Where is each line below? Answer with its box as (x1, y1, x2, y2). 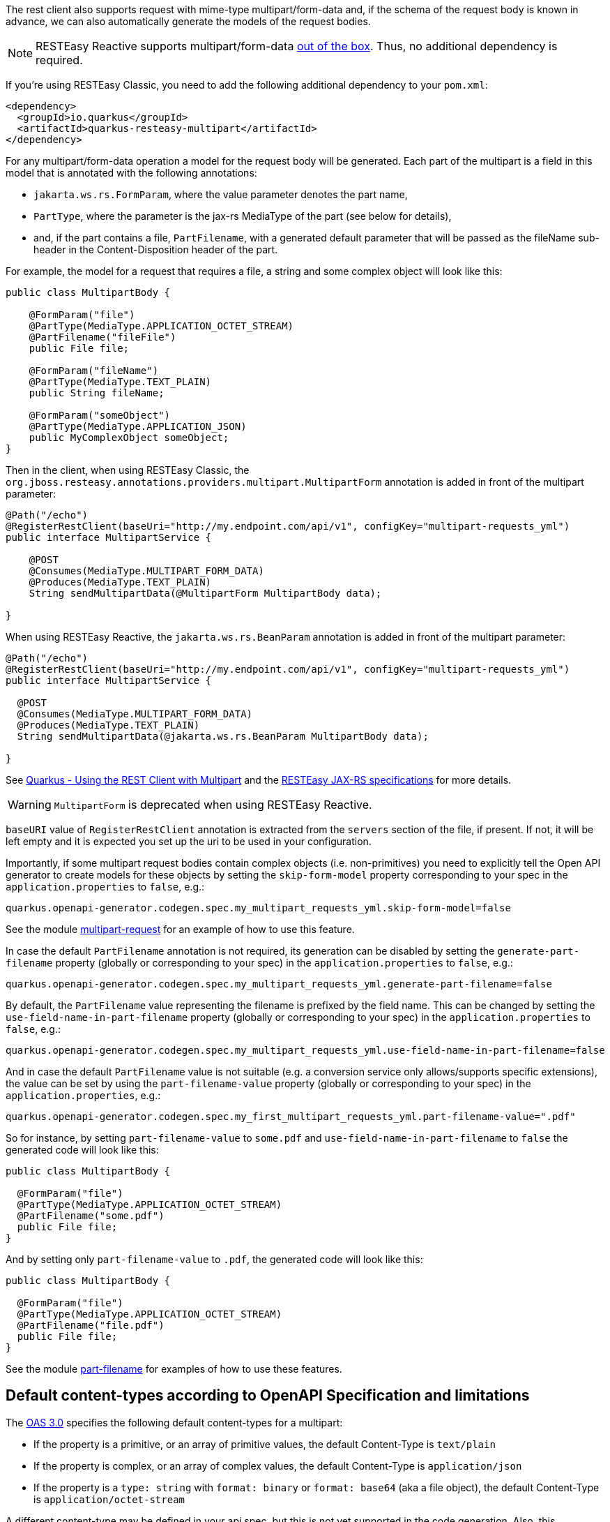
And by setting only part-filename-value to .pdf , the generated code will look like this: (6, 1253, 423, 1265)
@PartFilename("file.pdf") (17, 1320, 165, 1331)
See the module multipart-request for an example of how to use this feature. (6, 923, 355, 935)
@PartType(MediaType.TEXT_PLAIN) (29, 376, 212, 387)
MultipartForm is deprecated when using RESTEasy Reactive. (54, 798, 372, 812)
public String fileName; (29, 387, 165, 398)
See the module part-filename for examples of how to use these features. (6, 1363, 342, 1375)
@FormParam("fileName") (29, 365, 159, 376)
